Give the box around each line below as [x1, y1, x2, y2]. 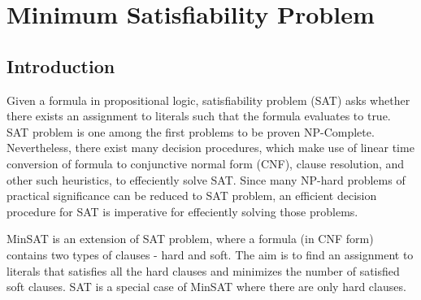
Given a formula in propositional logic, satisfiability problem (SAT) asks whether [7, 91, 410, 108]
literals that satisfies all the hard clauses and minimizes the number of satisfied [7, 262, 400, 279]
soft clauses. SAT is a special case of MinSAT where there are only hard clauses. [7, 278, 406, 295]
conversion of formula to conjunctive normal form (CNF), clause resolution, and [7, 154, 405, 172]
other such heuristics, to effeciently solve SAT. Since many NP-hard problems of [7, 171, 406, 188]
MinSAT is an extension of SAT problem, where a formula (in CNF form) [7, 230, 374, 247]
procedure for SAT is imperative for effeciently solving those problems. [7, 202, 358, 220]
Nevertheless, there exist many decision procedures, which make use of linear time [7, 139, 414, 156]
